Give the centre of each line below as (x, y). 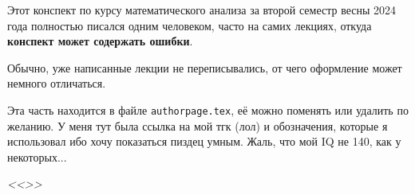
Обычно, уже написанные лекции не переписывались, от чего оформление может (205, 67)
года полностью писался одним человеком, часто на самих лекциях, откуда (190, 25)
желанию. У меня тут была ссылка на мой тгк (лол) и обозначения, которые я (198, 125)
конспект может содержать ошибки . (100, 41)
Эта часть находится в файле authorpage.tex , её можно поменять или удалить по (208, 109)
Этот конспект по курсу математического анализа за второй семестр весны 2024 (202, 10)
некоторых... (37, 156)
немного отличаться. (57, 83)
